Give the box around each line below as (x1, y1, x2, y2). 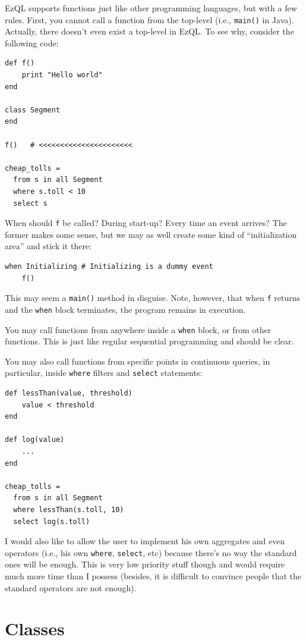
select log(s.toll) (13, 517, 90, 526)
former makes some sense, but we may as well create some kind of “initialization (5, 228, 297, 240)
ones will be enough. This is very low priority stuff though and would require (5, 558, 285, 570)
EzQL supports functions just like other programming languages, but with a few (5, 2, 297, 14)
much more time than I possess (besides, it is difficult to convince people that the (5, 569, 302, 582)
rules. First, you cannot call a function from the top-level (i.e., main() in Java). (5, 13, 294, 26)
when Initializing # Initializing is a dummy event (5, 262, 213, 271)
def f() (5, 59, 35, 68)
